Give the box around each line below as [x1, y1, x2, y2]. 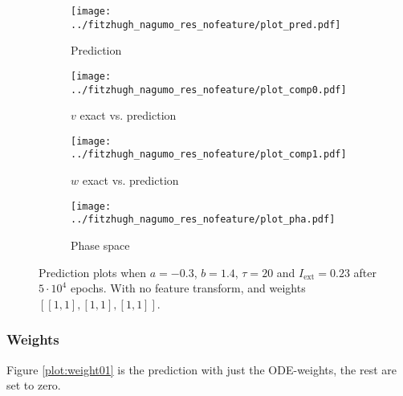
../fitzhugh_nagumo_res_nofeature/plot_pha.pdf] [71, 214, 336, 226]
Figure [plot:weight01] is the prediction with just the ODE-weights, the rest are [6, 361, 397, 378]
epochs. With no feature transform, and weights [70, 280, 306, 296]
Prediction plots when [39, 263, 147, 280]
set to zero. [6, 377, 61, 394]
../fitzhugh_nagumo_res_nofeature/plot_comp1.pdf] [71, 149, 347, 161]
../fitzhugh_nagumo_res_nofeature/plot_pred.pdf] [71, 18, 341, 31]
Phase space [71, 237, 130, 254]
